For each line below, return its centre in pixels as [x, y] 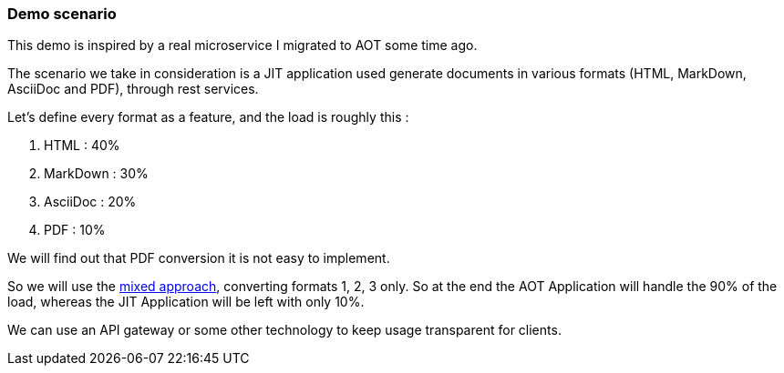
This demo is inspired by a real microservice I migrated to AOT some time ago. [242, 45]
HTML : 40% [82, 146]
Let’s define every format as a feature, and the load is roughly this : [208, 117]
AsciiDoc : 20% [90, 202]
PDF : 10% [75, 230]
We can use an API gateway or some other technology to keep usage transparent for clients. [284, 330]
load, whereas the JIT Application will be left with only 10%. [186, 302]
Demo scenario [62, 14]
